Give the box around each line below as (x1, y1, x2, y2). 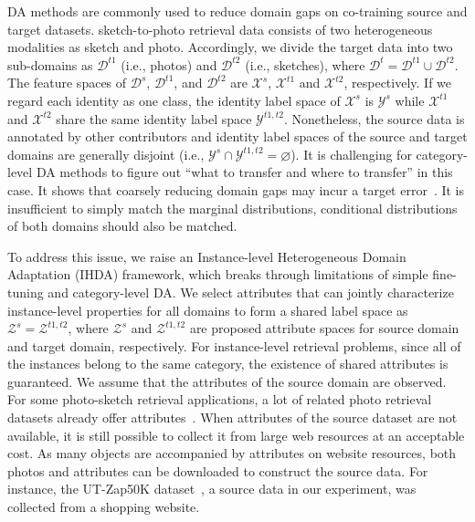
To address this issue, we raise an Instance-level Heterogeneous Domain (7, 246, 406, 266)
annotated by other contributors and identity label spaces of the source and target (7, 127, 468, 146)
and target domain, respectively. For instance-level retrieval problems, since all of (7, 336, 461, 355)
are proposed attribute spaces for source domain (189, 318, 459, 338)
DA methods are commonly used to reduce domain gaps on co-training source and (7, 2, 468, 20)
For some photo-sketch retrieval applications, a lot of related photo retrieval (7, 390, 432, 409)
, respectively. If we (343, 73, 452, 92)
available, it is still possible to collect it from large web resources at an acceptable (7, 425, 465, 444)
